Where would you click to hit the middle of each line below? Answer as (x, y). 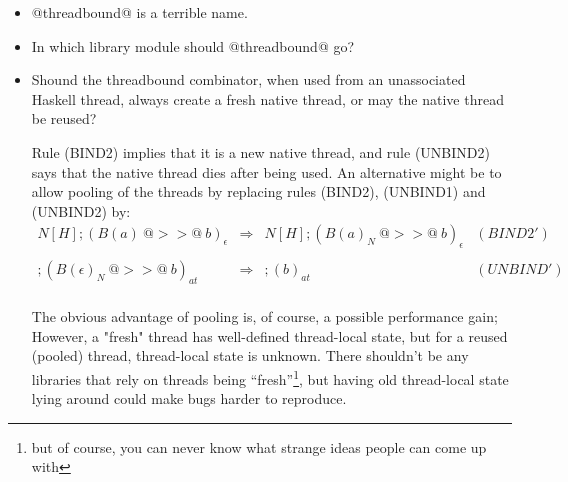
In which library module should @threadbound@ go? (193, 45)
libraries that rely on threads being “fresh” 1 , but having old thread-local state (270, 377)
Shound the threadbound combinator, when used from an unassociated (248, 79)
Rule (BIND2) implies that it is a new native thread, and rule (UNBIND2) (260, 151)
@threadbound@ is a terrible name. (139, 12)
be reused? (64, 118)
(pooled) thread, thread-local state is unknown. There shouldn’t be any (250, 355)
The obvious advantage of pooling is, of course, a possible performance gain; (264, 316)
